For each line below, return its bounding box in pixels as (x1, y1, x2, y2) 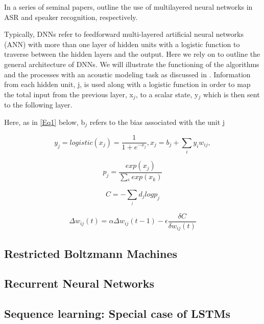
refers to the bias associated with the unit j (89, 116, 225, 127)
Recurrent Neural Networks (4, 275, 155, 291)
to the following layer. (4, 99, 73, 110)
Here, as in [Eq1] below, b (4, 116, 85, 127)
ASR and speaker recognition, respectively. (4, 11, 138, 22)
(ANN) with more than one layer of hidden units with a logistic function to (4, 38, 240, 49)
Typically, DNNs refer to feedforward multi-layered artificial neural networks (4, 29, 244, 39)
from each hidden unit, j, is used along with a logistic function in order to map (4, 79, 251, 90)
